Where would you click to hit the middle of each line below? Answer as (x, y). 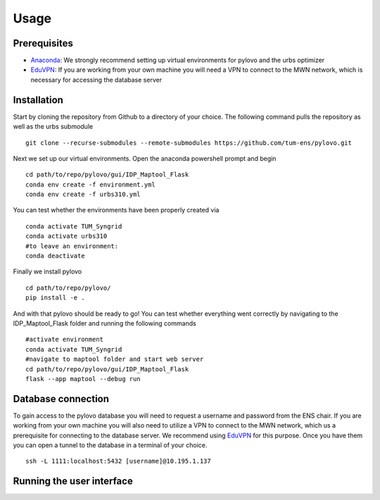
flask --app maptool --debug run (83, 379)
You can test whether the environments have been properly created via (116, 210)
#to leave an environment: (72, 246)
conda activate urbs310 (66, 236)
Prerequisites (43, 43)
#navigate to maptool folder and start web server (115, 359)
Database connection (61, 398)
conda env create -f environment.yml (91, 184)
